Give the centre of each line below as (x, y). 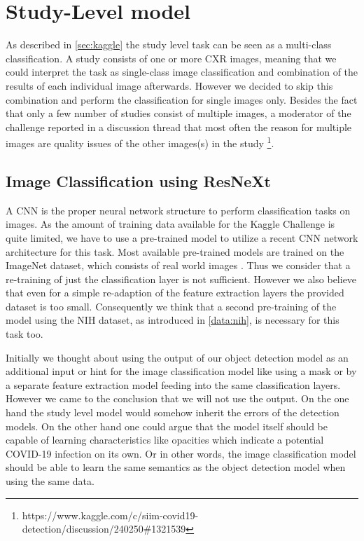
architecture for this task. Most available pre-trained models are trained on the (175, 251)
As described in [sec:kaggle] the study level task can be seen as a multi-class (169, 44)
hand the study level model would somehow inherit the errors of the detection (173, 412)
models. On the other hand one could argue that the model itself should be (167, 426)
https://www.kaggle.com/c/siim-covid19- (110, 515)
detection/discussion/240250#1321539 (104, 529)
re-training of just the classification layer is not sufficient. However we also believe (181, 279)
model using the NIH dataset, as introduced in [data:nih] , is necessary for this (173, 320)
